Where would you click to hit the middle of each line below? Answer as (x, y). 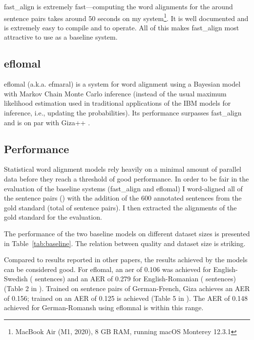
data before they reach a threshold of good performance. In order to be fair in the (127, 179)
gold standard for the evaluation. (53, 217)
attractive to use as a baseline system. (61, 37)
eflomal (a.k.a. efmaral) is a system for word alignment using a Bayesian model (122, 84)
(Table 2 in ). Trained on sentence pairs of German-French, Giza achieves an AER (127, 288)
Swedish (16, 279)
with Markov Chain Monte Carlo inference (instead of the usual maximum (115, 93)
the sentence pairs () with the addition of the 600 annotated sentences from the (123, 198)
